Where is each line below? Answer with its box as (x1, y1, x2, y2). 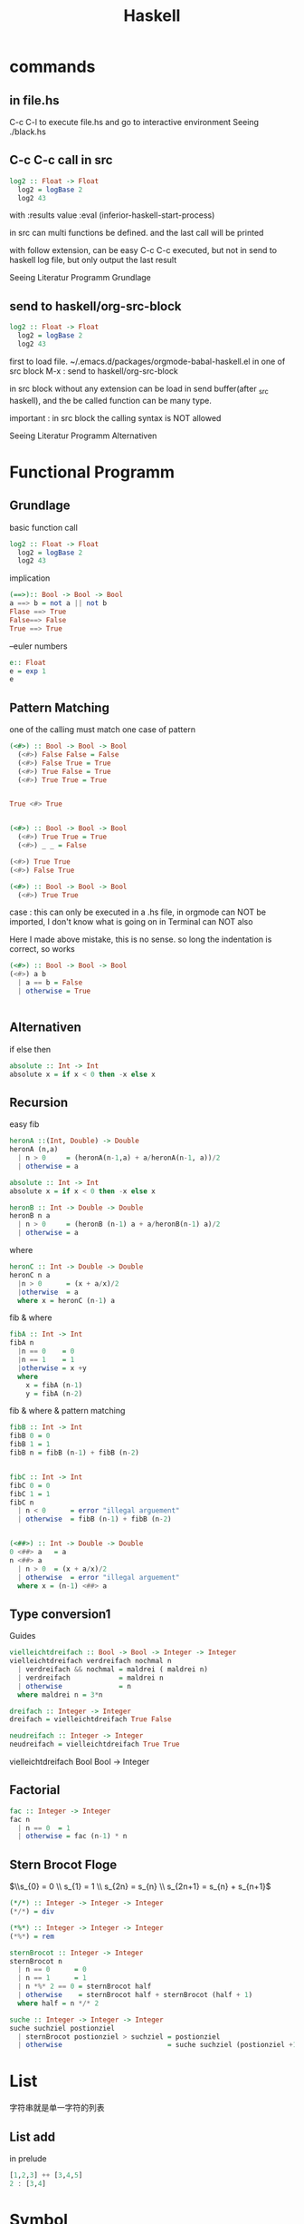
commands (9, 56, 96, 77)
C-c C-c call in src (9, 152, 113, 168)
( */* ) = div (9, 1907, 54, 1916)
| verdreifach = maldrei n (17, 1673, 165, 1682)
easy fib (9, 1119, 40, 1130)
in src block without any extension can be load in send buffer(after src (9, 383, 269, 396)
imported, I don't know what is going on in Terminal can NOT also (9, 916, 253, 927)
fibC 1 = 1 (9, 1489, 51, 1498)
